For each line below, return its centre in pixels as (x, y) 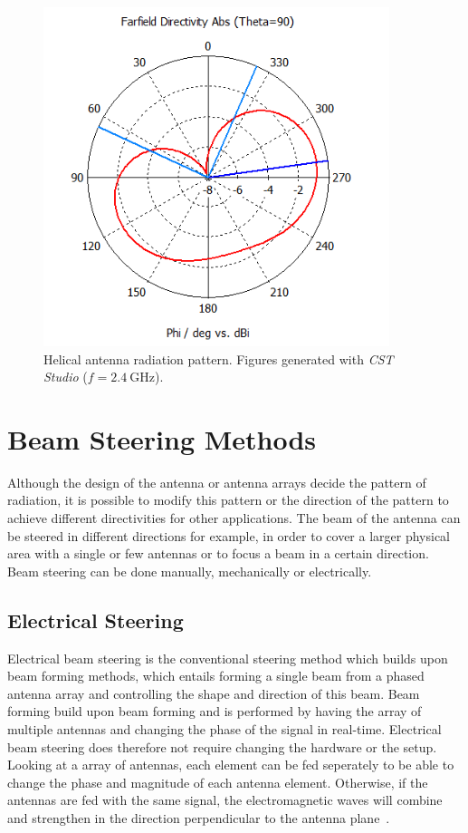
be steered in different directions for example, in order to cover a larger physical (229, 535)
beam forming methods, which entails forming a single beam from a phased (216, 676)
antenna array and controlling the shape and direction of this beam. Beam (214, 693)
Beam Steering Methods (162, 438)
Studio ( (66, 377)
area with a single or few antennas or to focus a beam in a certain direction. (218, 553)
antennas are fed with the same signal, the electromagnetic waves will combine (225, 800)
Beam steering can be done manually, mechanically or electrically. (190, 571)
